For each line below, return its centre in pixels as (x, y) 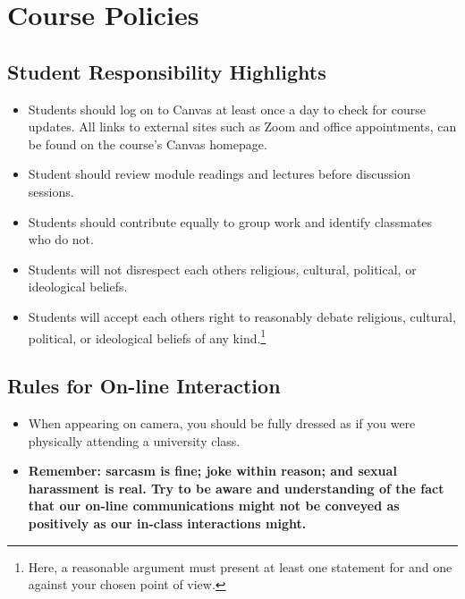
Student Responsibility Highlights (167, 71)
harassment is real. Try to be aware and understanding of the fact (236, 488)
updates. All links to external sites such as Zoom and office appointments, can (242, 127)
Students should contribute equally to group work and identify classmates (230, 221)
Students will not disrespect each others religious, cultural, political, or (222, 269)
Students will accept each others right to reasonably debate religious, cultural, (242, 316)
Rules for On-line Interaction (144, 386)
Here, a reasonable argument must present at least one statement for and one (240, 566)
